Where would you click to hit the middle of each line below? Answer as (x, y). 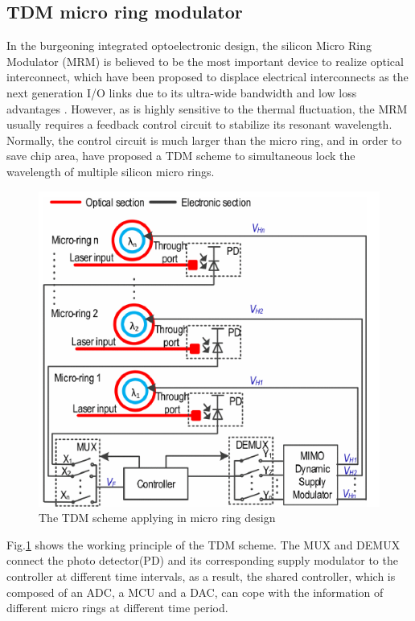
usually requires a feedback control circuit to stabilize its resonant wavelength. (199, 124)
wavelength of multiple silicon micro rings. (111, 171)
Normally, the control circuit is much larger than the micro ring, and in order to (204, 140)
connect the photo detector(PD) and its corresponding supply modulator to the (202, 560)
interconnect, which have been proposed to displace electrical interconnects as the (207, 77)
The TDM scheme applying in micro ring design (157, 518)
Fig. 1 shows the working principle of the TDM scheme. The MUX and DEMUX (203, 544)
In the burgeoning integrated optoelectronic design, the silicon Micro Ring (189, 45)
